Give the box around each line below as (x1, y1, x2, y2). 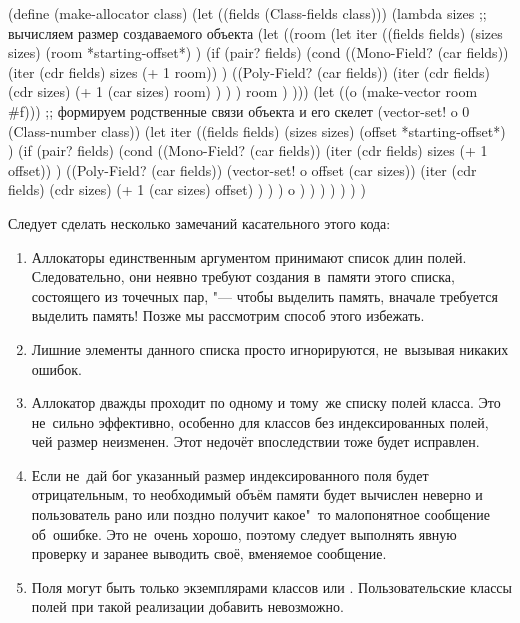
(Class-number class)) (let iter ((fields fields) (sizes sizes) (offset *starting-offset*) (8, 120, 506, 141)
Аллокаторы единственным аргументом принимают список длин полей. (31, 246, 467, 267)
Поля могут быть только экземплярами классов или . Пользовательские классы (31, 576, 512, 597)
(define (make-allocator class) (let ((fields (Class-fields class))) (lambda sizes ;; (8, 3, 487, 23)
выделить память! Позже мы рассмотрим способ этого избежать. (31, 305, 425, 326)
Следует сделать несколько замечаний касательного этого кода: (8, 212, 391, 233)
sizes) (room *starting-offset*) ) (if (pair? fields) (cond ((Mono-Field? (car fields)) (8, 42, 509, 63)
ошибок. (31, 358, 82, 379)
